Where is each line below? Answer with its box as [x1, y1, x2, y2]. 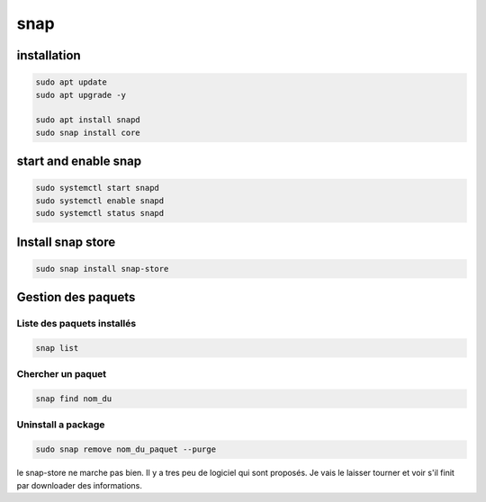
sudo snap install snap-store [35, 264, 169, 273]
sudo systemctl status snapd [35, 208, 165, 219]
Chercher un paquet [16, 368, 107, 381]
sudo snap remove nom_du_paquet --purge [35, 444, 216, 454]
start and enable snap [16, 154, 142, 169]
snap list [35, 343, 79, 353]
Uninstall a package [16, 418, 105, 431]
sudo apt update [35, 77, 108, 87]
